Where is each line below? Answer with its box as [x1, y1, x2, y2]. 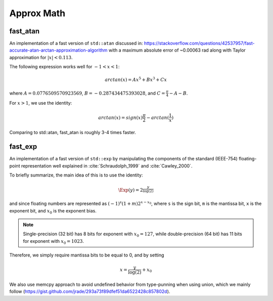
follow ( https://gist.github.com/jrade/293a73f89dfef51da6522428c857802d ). [9, 288, 170, 294]
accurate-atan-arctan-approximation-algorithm [9, 47, 108, 53]
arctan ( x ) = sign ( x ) [98, 114, 143, 120]
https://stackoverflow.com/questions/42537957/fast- [144, 40, 255, 47]
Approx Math [9, 8, 66, 19]
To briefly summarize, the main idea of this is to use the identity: [9, 172, 143, 178]
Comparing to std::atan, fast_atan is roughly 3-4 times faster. [9, 129, 136, 135]
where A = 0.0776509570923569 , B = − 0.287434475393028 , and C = [9, 90, 165, 96]
